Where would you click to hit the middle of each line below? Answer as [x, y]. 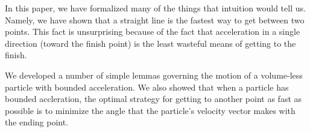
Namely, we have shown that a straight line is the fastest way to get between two [155, 19]
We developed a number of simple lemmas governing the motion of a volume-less [154, 75]
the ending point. [37, 122]
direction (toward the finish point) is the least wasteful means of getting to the [150, 43]
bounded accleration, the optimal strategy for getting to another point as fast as [153, 99]
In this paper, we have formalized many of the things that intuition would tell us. [155, 8]
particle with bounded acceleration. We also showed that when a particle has [147, 87]
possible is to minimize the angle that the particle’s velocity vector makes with [150, 110]
